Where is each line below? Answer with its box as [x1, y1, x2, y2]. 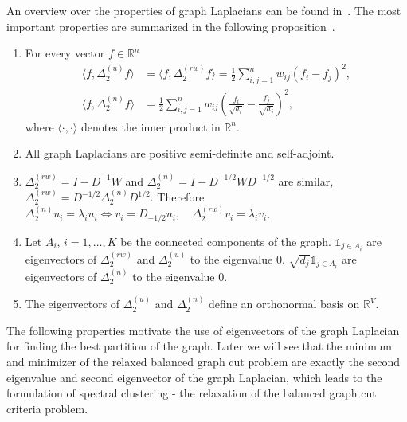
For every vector [25, 45, 105, 61]
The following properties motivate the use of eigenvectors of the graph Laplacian [6, 322, 400, 338]
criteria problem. [6, 400, 88, 416]
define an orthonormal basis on [209, 295, 360, 312]
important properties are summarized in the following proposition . [6, 18, 335, 34]
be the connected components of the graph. [120, 232, 331, 249]
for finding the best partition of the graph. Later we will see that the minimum [6, 338, 392, 354]
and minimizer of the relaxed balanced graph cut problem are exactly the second [6, 353, 401, 369]
